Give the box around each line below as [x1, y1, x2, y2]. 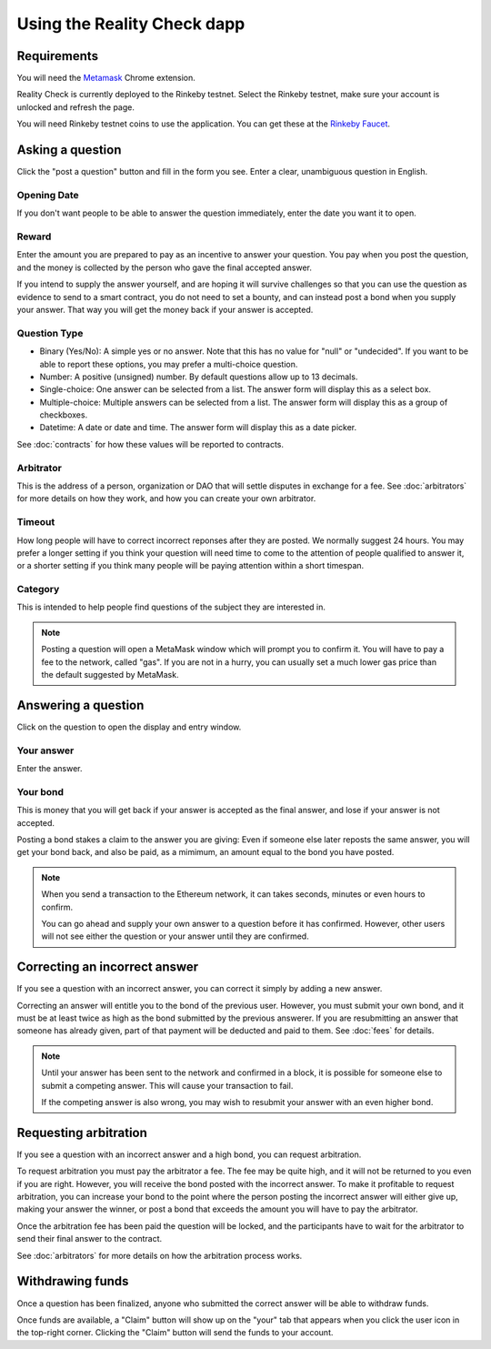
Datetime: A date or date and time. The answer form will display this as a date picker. [39, 422, 357, 433]
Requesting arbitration [16, 1124, 147, 1141]
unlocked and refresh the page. [16, 101, 135, 113]
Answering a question [16, 697, 145, 713]
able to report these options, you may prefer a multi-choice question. [39, 358, 298, 369]
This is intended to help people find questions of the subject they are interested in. [16, 601, 326, 613]
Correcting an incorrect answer [16, 960, 199, 975]
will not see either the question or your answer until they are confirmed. [41, 931, 309, 941]
